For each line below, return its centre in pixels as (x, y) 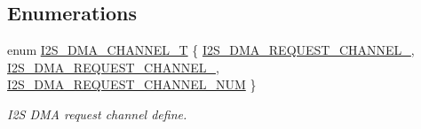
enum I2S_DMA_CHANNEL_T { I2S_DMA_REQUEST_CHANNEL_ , (211, 50)
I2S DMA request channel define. (97, 114)
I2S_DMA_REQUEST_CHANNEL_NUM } (132, 84)
